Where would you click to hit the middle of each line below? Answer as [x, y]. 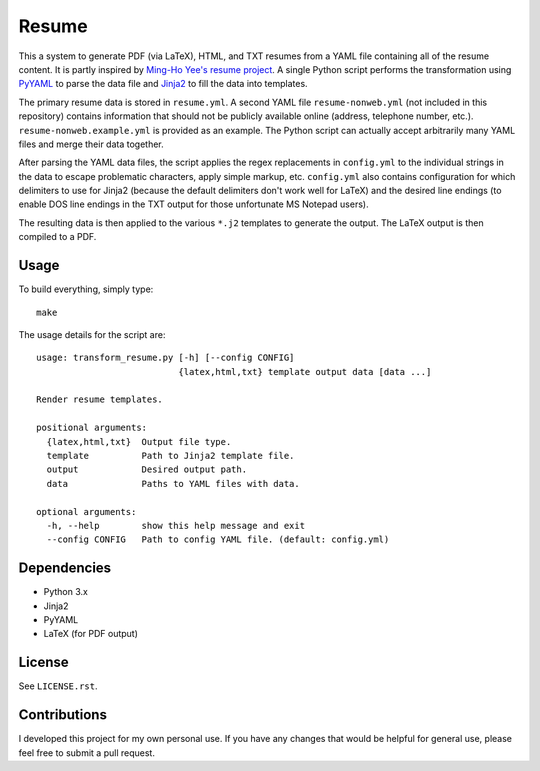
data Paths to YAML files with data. [173, 483]
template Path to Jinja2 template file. [170, 456]
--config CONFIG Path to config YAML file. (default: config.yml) [218, 539]
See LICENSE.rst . [58, 686]
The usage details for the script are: [92, 334]
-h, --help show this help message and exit [175, 525]
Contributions [62, 715]
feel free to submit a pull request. [86, 752]
